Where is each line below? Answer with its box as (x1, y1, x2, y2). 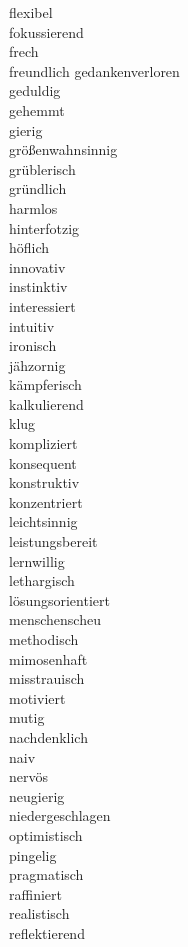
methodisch (9, 629, 79, 649)
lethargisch (9, 570, 75, 591)
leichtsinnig (9, 511, 78, 532)
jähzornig (9, 354, 66, 375)
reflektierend (9, 922, 85, 943)
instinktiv (9, 276, 68, 297)
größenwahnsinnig (9, 139, 118, 160)
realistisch (9, 903, 70, 924)
